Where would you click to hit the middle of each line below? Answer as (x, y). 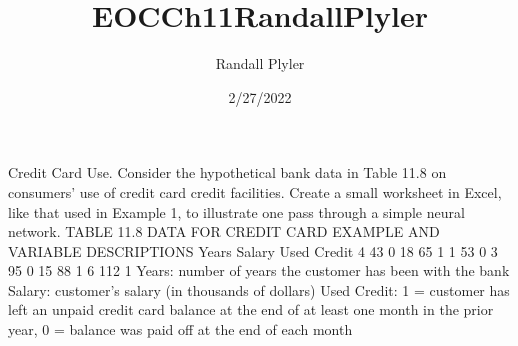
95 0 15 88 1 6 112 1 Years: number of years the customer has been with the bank (259, 270)
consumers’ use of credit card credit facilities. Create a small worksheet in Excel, (255, 191)
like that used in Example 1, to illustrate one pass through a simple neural (236, 211)
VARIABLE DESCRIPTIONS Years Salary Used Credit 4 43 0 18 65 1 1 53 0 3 (253, 250)
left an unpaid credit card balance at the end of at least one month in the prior (251, 309)
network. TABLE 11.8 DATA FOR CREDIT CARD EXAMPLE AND (224, 231)
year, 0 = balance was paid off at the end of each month (180, 329)
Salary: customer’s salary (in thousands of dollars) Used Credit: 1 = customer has (259, 289)
